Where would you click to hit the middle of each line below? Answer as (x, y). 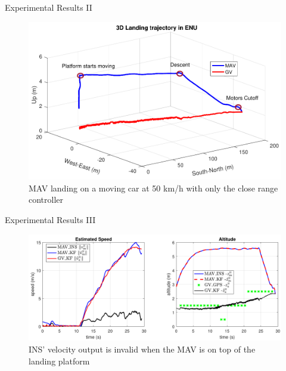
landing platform (59, 361)
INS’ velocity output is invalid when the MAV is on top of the (142, 349)
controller (46, 200)
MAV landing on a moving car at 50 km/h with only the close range (153, 188)
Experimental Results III (50, 219)
